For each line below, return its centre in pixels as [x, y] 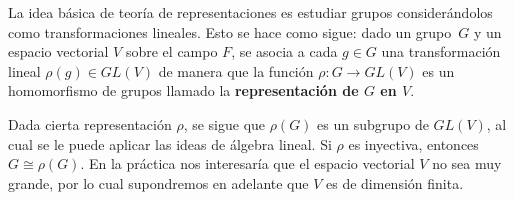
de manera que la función [236, 70]
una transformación [441, 51]
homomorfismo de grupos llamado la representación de [183, 90]
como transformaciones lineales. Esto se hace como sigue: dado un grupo [230, 31]
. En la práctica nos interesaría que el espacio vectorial [247, 163]
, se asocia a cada [284, 51]
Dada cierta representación [90, 123]
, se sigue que [224, 123]
